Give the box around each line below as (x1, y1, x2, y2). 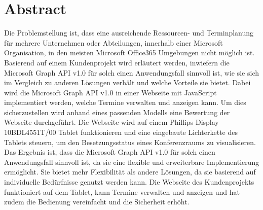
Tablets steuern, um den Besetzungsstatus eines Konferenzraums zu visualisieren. (4, 136, 256, 147)
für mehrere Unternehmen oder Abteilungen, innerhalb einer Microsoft (4, 37, 223, 48)
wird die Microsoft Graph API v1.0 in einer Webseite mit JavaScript (4, 87, 217, 97)
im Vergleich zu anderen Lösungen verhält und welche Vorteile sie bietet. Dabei (4, 77, 251, 88)
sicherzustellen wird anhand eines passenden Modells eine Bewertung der (4, 107, 230, 117)
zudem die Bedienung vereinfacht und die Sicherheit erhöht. (4, 196, 190, 207)
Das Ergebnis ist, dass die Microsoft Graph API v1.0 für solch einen (4, 147, 215, 157)
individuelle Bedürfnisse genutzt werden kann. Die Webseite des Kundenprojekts (4, 177, 254, 187)
